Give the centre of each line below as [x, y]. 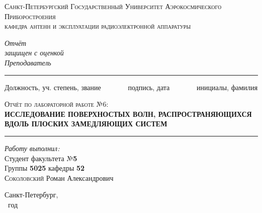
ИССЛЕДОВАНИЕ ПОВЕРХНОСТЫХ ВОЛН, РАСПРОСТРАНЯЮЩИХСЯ [128, 114]
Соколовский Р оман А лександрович [59, 177]
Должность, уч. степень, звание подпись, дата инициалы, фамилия [131, 87]
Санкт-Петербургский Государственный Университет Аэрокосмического [113, 6]
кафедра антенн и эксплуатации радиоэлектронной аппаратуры [98, 26]
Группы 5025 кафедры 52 [45, 168]
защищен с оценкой [34, 53]
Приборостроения [30, 16]
